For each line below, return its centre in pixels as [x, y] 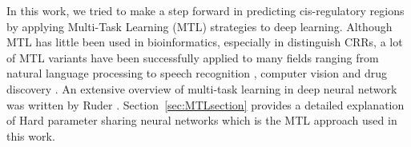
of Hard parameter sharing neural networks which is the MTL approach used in [202, 120]
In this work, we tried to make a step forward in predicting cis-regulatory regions [205, 10]
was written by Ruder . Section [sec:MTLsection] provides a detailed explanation [205, 104]
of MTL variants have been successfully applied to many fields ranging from [193, 57]
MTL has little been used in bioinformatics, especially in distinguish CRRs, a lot [205, 42]
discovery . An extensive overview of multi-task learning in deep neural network [202, 88]
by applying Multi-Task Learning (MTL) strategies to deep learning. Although [199, 26]
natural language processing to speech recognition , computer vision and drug [197, 73]
